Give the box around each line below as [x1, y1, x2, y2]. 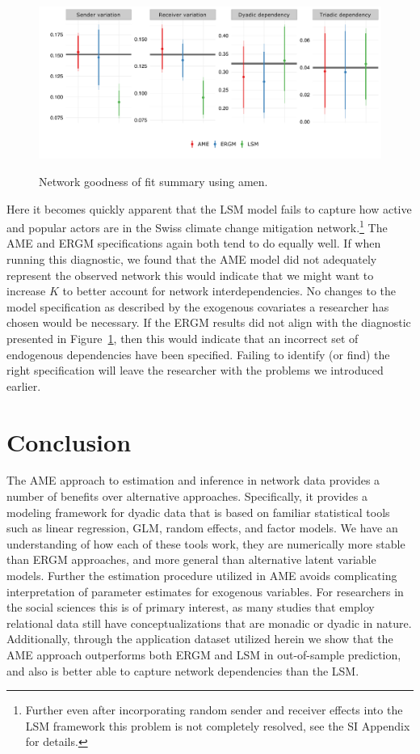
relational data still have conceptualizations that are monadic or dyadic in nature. [6, 614, 412, 631]
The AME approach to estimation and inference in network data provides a [6, 472, 380, 489]
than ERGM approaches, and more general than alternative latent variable [6, 551, 376, 568]
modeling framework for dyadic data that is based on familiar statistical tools [6, 503, 390, 520]
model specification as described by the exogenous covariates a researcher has [6, 298, 389, 315]
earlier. [6, 377, 41, 394]
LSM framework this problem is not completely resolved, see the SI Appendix [25, 717, 410, 734]
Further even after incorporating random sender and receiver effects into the [25, 701, 403, 718]
